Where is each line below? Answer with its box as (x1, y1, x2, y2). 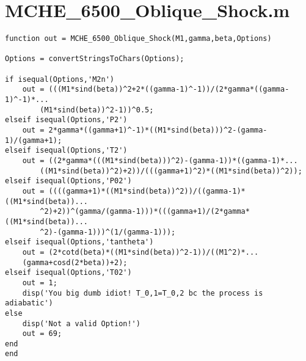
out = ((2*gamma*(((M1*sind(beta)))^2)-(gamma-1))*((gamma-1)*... (22, 156, 298, 165)
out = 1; (22, 278, 57, 287)
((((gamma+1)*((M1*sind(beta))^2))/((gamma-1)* (48, 186, 246, 195)
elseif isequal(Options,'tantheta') (5, 238, 154, 247)
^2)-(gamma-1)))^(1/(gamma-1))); (40, 227, 176, 236)
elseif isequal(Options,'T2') (5, 146, 128, 155)
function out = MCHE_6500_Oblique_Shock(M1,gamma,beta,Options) (5, 34, 272, 43)
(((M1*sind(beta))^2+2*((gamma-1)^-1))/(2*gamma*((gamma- (48, 85, 290, 94)
